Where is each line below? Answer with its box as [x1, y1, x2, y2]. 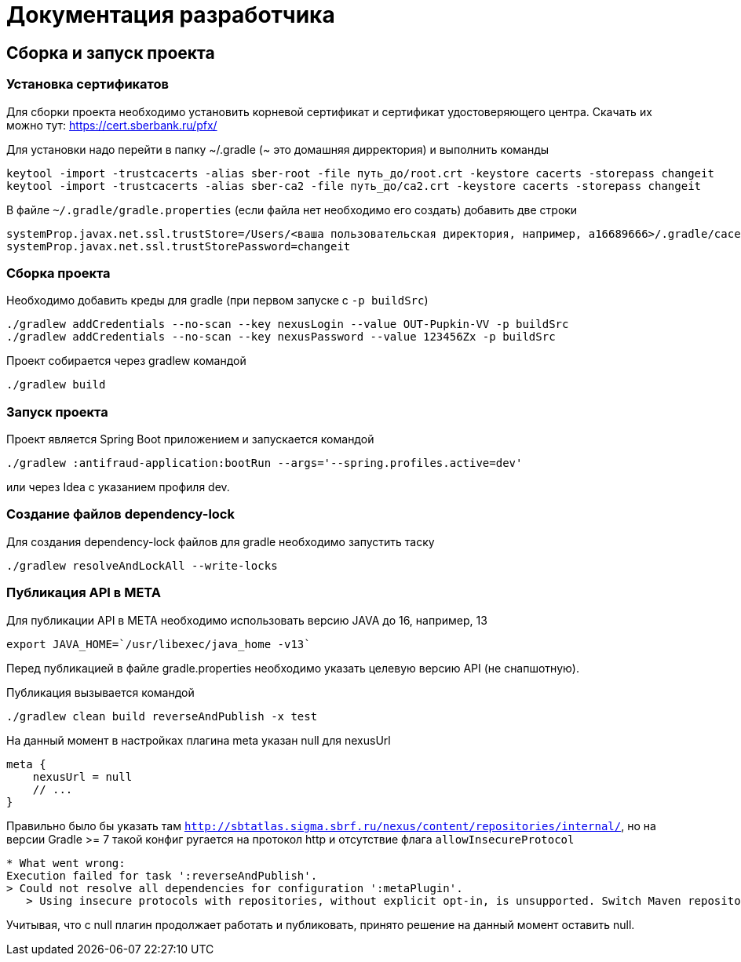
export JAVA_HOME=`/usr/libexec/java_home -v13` [6, 637, 311, 650]
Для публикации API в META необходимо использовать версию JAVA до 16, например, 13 [6, 613, 487, 627]
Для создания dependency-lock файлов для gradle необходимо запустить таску [6, 534, 435, 548]
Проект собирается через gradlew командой [6, 354, 246, 368]
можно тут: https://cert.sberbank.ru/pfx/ [6, 118, 217, 132]
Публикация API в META [6, 585, 161, 601]
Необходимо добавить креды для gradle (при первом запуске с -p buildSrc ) [6, 293, 429, 308]
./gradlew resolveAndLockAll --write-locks [6, 559, 278, 572]
